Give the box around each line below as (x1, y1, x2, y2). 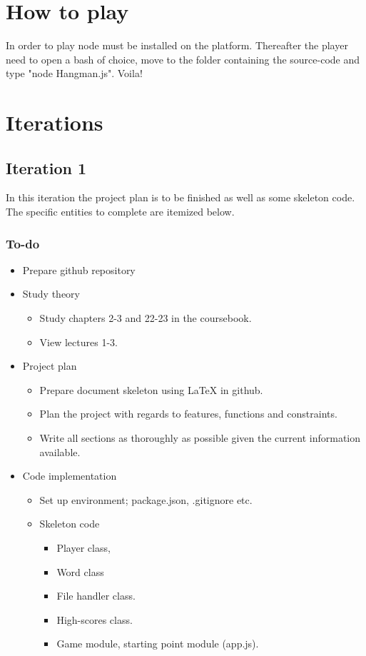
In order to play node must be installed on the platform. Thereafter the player (6, 38, 348, 53)
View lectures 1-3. (39, 334, 118, 349)
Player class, (56, 540, 111, 555)
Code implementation (22, 468, 117, 483)
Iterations (6, 108, 103, 137)
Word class (56, 564, 104, 579)
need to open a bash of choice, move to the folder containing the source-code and (6, 51, 360, 66)
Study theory (22, 286, 80, 301)
